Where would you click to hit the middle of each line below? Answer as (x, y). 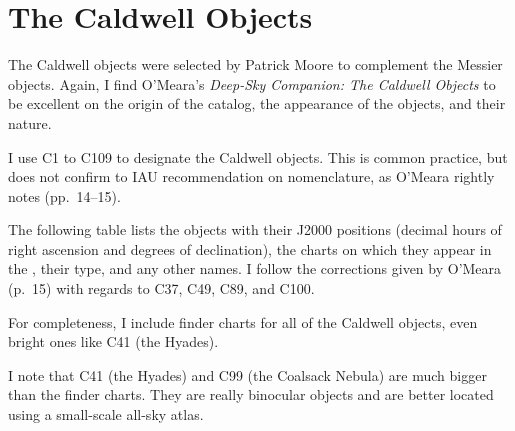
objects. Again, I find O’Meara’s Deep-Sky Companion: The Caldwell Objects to (252, 83)
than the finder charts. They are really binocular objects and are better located (251, 394)
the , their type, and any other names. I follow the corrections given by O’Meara (255, 268)
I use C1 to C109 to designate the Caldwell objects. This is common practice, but (258, 156)
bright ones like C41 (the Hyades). (113, 341)
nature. (30, 122)
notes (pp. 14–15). (64, 195)
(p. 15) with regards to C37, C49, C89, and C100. (161, 288)
